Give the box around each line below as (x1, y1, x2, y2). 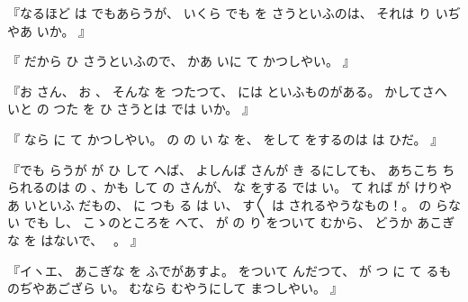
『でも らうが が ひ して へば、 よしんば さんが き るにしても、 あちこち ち (7, 160, 455, 178)
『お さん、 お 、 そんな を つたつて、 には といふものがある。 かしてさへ (7, 81, 447, 100)
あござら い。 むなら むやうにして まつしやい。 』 (44, 279, 343, 297)
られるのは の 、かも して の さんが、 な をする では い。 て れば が (7, 178, 410, 197)
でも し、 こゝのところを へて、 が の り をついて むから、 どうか (23, 213, 413, 232)
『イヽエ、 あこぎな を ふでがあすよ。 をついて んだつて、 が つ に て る (7, 261, 439, 279)
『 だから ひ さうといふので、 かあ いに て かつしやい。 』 (7, 51, 355, 70)
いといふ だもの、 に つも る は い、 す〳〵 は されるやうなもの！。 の (23, 195, 432, 214)
